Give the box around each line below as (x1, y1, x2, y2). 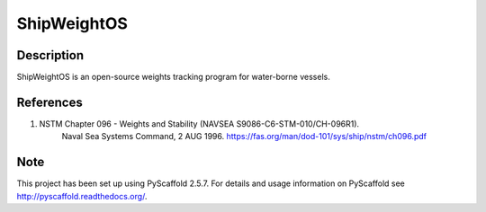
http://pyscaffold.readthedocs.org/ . (16, 190, 148, 201)
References (16, 94, 83, 110)
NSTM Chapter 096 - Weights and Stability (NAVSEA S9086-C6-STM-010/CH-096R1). (39, 118, 360, 129)
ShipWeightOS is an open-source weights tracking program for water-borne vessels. (16, 72, 330, 83)
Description (16, 48, 85, 63)
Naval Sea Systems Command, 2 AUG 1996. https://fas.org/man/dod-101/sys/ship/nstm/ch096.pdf (61, 131, 427, 142)
